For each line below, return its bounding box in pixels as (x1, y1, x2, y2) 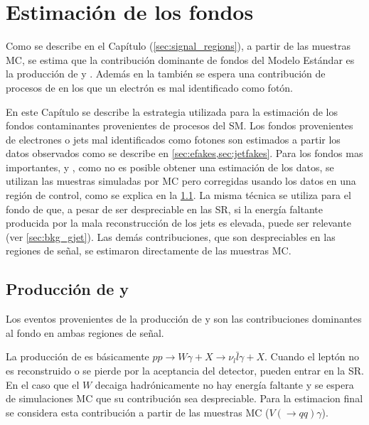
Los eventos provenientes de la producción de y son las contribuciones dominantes (6, 311, 362, 326)
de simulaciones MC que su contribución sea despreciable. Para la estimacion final (6, 391, 363, 406)
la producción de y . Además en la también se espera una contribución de (6, 66, 326, 81)
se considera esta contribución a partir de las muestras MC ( (6, 404, 269, 419)
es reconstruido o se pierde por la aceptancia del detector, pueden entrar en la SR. (6, 363, 364, 378)
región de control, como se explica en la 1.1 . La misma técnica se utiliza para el (6, 188, 351, 203)
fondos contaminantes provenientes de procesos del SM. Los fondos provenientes (6, 118, 353, 133)
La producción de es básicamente (6, 349, 149, 364)
